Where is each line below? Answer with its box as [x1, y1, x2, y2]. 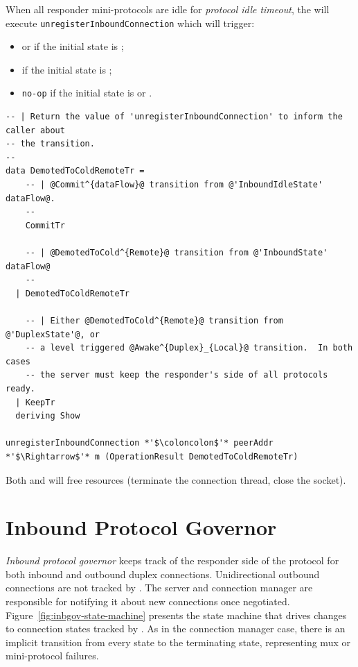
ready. [6, 383, 35, 394]
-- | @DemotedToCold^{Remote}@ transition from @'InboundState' [25, 248, 328, 258]
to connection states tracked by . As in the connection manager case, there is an [6, 621, 346, 636]
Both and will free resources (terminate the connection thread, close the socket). [6, 472, 346, 487]
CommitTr [25, 220, 65, 230]
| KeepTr [15, 397, 55, 407]
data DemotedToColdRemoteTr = [6, 166, 145, 176]
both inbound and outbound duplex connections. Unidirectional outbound [6, 566, 320, 581]
